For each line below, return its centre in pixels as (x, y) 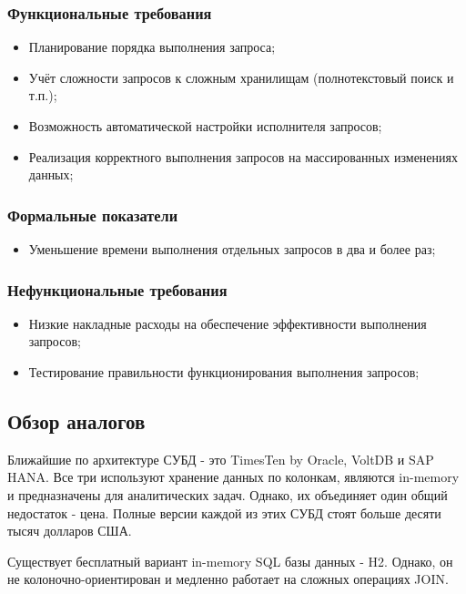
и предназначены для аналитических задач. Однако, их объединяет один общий (228, 494)
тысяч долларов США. (70, 531)
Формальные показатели (93, 215)
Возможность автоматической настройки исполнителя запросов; (205, 126)
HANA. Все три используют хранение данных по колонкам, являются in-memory (233, 477)
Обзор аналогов (76, 420)
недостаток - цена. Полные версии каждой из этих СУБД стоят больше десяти (224, 512)
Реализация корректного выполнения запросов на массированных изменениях (243, 156)
